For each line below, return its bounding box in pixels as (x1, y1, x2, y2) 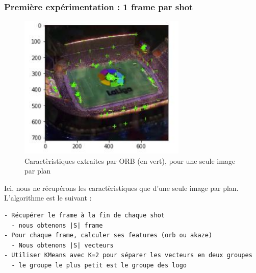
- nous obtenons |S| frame (11, 221, 103, 229)
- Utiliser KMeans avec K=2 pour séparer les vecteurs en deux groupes (4, 252, 252, 259)
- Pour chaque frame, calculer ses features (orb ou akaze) (4, 232, 213, 239)
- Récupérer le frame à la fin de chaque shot (4, 212, 165, 219)
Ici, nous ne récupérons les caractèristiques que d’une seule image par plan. (4, 182, 239, 193)
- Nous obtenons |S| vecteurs (11, 241, 114, 249)
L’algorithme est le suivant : (4, 192, 92, 203)
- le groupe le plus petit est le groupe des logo (11, 261, 187, 269)
